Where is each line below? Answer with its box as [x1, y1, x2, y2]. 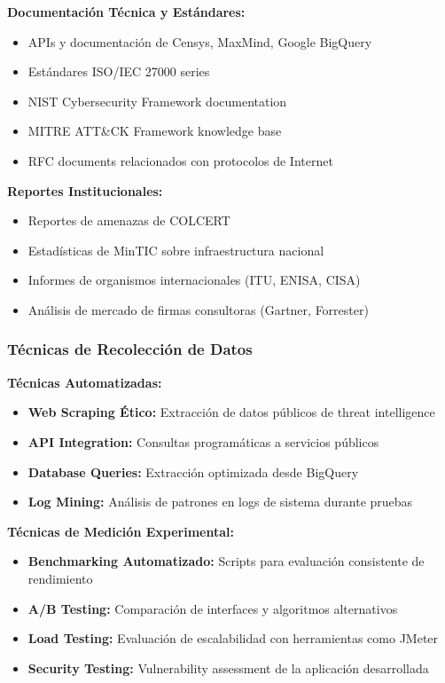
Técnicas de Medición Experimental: [7, 522, 234, 540]
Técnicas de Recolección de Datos [7, 338, 253, 360]
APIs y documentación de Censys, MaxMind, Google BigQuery [27, 32, 372, 51]
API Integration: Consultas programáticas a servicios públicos [27, 432, 379, 451]
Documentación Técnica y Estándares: [7, 3, 246, 20]
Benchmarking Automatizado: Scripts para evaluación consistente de [27, 552, 425, 570]
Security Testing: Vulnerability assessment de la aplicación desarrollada [27, 658, 429, 677]
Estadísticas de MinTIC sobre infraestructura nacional [27, 240, 324, 259]
